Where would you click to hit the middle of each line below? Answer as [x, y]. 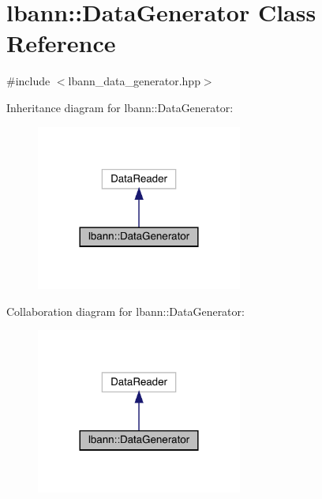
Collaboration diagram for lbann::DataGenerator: [125, 311]
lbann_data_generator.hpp [134, 81]
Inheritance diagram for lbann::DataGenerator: [120, 107]
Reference [61, 43]
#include [28, 81]
